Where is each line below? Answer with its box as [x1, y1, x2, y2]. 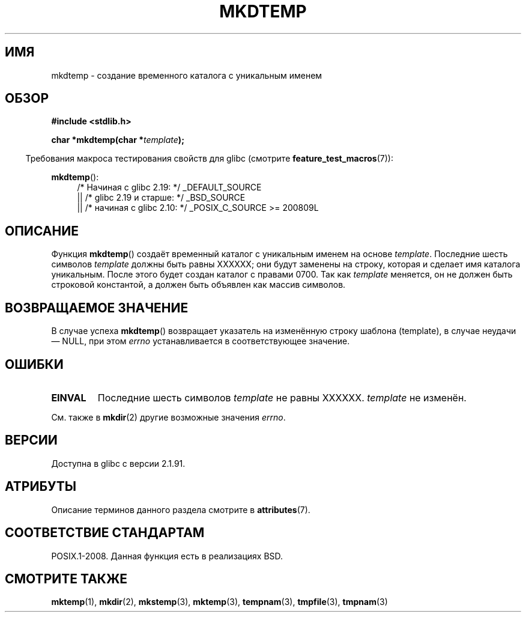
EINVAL [51, 391, 86, 404]
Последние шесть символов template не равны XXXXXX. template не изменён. [97, 391, 467, 404]
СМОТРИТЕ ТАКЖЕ [5, 571, 128, 586]
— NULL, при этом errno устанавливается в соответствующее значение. [51, 336, 350, 347]
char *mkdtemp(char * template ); [51, 135, 184, 145]
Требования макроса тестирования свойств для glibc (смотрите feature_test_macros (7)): [25, 153, 393, 164]
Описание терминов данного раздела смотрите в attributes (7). [51, 504, 310, 515]
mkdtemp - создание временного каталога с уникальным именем [51, 70, 322, 81]
